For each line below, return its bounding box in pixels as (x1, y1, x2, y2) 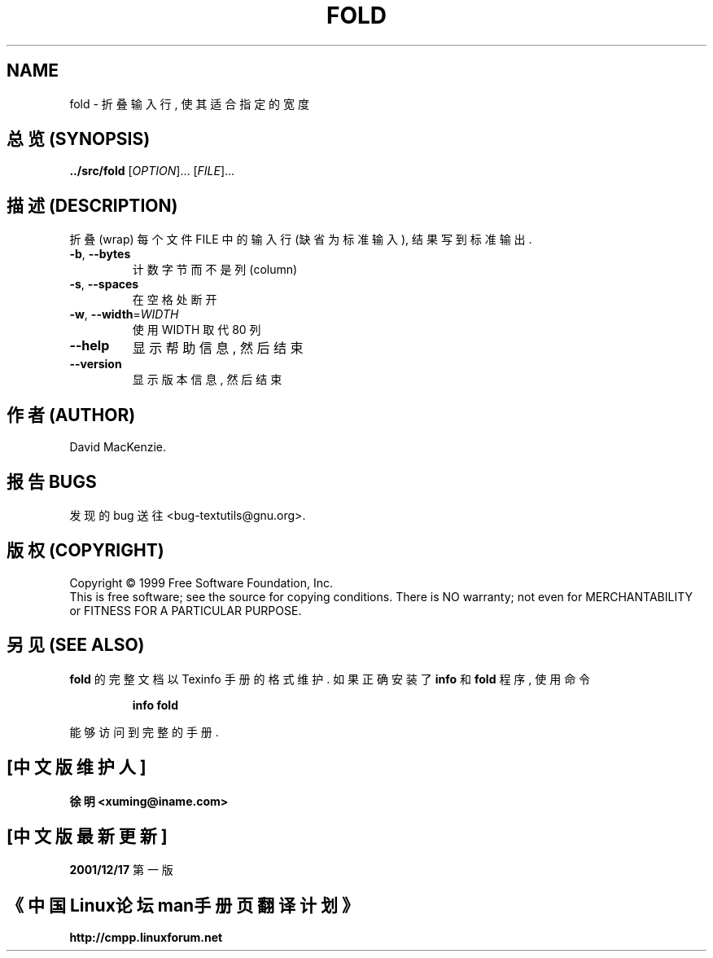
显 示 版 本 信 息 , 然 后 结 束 (132, 372, 282, 387)
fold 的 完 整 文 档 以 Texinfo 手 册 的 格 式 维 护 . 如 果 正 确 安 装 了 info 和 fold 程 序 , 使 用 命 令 (69, 671, 591, 686)
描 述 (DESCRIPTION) (7, 195, 178, 216)
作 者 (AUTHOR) (7, 404, 136, 425)
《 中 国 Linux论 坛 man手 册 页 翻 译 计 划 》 (7, 894, 360, 916)
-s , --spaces (69, 277, 139, 292)
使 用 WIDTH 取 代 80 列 (132, 323, 261, 337)
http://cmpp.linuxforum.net (69, 930, 223, 945)
